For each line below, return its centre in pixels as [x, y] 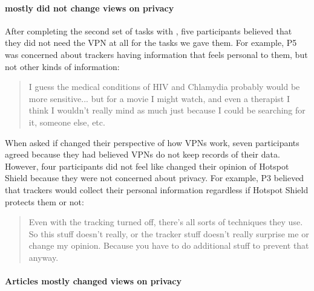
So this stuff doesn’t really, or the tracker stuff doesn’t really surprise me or [169, 233]
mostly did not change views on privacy [90, 8]
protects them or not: [44, 201]
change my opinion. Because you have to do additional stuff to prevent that [169, 245]
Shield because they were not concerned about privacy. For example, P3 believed [155, 178]
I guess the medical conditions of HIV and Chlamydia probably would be [164, 87]
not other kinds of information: [62, 66]
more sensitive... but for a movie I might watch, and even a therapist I [159, 98]
